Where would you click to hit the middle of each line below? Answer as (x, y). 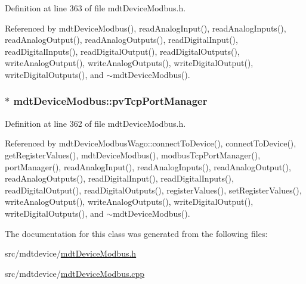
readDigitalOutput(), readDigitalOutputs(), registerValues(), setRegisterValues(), (153, 190)
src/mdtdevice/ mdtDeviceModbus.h (71, 253)
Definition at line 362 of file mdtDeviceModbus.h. (95, 123)
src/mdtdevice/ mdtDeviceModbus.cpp (75, 273)
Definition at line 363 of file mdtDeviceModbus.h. (95, 8)
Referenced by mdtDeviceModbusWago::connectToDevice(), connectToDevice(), (151, 143)
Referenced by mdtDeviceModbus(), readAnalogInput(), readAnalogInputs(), (146, 28)
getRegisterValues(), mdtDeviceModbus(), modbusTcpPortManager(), (133, 155)
